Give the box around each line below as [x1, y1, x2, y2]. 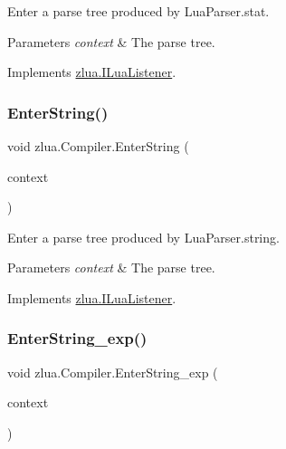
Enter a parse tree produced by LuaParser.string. [7, 227, 280, 246]
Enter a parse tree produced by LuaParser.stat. [7, 2, 270, 20]
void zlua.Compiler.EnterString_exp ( [7, 362, 218, 381]
